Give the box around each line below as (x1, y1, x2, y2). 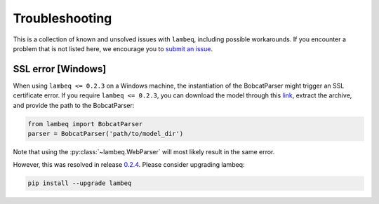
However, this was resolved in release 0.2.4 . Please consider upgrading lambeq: (13, 161, 245, 169)
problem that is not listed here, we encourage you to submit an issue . (13, 44, 213, 53)
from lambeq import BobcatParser (27, 120, 143, 128)
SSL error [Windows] (13, 63, 107, 75)
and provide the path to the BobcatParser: (13, 101, 135, 109)
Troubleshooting (13, 11, 112, 26)
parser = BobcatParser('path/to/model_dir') (27, 130, 184, 137)
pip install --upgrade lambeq (27, 179, 132, 187)
